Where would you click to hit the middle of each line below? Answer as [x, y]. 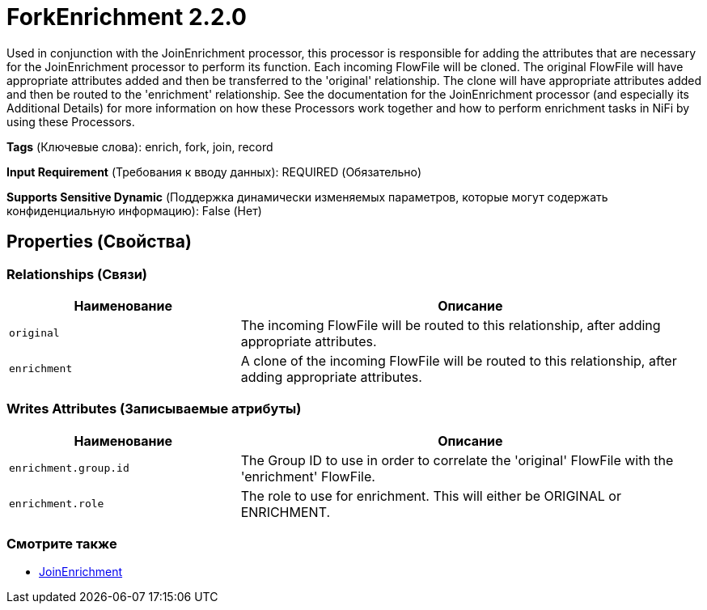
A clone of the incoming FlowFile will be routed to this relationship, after [459, 360]
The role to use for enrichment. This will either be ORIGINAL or [431, 496]
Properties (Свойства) [99, 242]
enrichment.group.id [69, 468]
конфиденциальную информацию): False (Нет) [134, 210]
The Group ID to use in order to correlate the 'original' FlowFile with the [457, 460]
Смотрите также [62, 544]
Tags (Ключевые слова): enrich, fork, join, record [140, 146]
